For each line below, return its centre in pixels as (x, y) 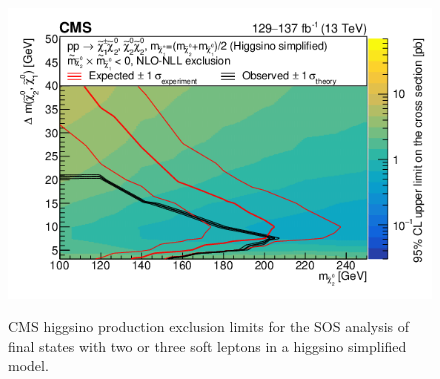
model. (28, 365)
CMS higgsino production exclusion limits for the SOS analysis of (209, 326)
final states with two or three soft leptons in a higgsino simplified (207, 345)
